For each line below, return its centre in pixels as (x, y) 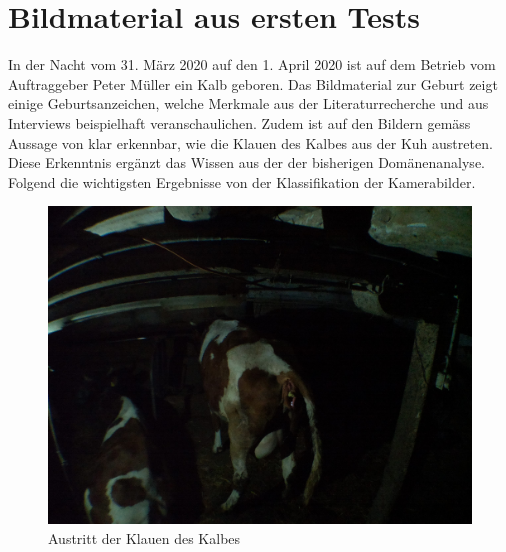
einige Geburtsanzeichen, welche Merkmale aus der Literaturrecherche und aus (248, 103)
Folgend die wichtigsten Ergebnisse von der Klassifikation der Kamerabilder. (242, 181)
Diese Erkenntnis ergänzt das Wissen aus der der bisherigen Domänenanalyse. (246, 162)
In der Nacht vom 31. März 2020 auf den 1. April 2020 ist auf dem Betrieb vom (252, 64)
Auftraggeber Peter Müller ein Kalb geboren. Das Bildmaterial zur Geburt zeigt (253, 83)
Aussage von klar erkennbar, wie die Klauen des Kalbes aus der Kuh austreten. (250, 142)
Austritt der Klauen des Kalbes (144, 537)
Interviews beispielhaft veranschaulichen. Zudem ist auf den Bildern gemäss (239, 122)
